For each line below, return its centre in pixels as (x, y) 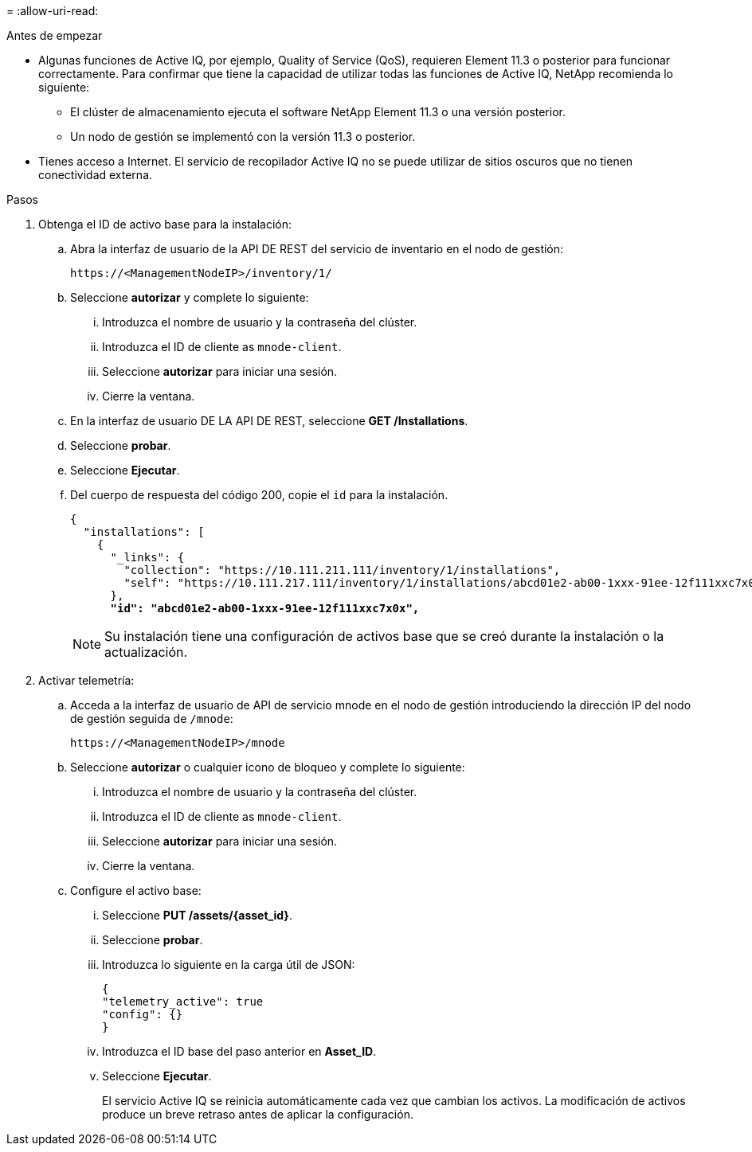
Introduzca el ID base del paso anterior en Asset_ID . (239, 1051)
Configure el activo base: (136, 890)
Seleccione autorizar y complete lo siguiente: (190, 297)
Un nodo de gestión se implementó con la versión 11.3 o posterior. (243, 137)
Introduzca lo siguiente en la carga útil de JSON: (229, 965)
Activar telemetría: (86, 680)
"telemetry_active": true (183, 1002)
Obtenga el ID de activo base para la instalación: (165, 224)
